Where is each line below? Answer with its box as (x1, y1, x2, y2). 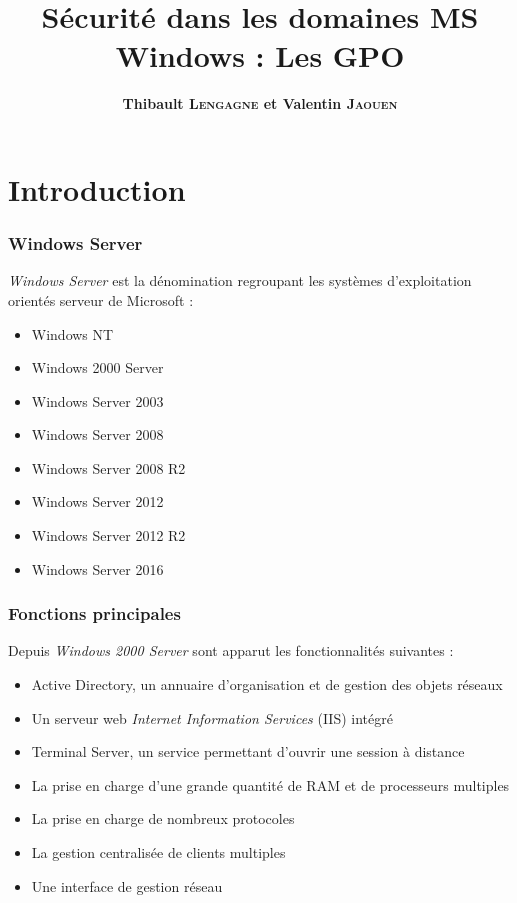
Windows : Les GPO (115, 35, 405, 76)
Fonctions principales (8, 601, 181, 626)
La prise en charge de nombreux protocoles (31, 808, 295, 829)
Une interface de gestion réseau (31, 875, 223, 896)
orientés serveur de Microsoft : (8, 289, 194, 310)
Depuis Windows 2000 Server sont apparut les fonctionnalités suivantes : (8, 640, 454, 661)
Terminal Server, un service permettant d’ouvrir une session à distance (31, 741, 465, 762)
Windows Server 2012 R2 (31, 525, 186, 546)
